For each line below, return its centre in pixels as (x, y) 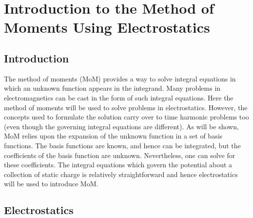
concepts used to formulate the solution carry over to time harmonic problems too (126, 117)
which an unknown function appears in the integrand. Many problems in (112, 88)
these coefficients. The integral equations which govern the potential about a (118, 165)
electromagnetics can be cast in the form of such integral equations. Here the (119, 97)
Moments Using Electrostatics (107, 27)
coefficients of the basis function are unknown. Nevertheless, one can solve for (120, 155)
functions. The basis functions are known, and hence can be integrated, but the (122, 145)
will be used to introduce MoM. (51, 184)
